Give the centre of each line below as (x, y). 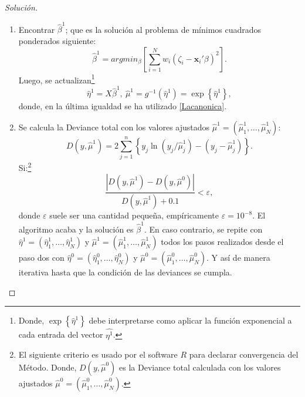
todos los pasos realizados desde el (222, 242)
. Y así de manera (238, 258)
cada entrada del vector (61, 334)
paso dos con (41, 258)
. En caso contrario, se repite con (203, 229)
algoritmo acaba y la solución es (76, 229)
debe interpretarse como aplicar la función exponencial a (190, 320)
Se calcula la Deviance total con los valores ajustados (114, 127)
